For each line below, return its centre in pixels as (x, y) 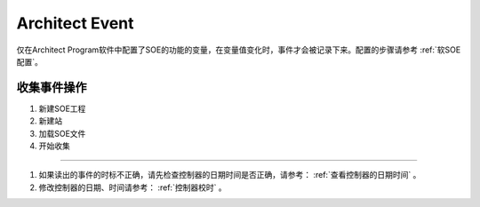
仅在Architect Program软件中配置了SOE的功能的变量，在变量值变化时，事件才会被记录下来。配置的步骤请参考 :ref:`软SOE (239, 50)
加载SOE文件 (62, 133)
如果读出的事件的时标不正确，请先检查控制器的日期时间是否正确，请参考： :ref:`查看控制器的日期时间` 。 (230, 175)
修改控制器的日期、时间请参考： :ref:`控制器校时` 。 (132, 187)
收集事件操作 (52, 88)
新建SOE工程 (62, 108)
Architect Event (75, 23)
